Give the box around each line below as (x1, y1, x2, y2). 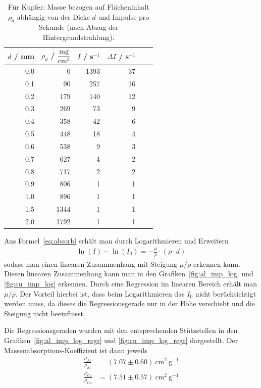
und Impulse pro (98, 11, 149, 22)
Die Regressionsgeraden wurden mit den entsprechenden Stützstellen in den (4, 325, 238, 335)
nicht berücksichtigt (195, 288, 256, 299)
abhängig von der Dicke (17, 11, 90, 22)
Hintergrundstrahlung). (42, 31, 115, 42)
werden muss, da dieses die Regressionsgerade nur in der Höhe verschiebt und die (4, 298, 255, 309)
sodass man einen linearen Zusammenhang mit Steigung (4, 258, 177, 269)
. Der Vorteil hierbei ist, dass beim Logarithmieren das (15, 288, 185, 299)
